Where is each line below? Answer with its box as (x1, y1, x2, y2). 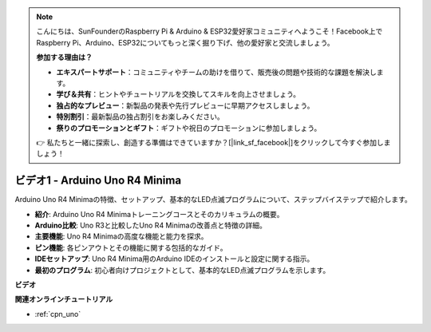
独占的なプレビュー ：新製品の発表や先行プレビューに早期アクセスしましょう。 (56, 101, 314, 110)
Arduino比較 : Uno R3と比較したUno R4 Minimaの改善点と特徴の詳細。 (34, 220, 267, 230)
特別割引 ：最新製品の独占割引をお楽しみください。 (56, 112, 224, 121)
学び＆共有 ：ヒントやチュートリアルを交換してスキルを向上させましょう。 (56, 89, 301, 99)
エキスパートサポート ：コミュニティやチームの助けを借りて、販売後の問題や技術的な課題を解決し (56, 67, 377, 77)
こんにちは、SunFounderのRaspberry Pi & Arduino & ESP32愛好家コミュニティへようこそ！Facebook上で (36, 26, 383, 36)
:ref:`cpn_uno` (34, 309, 81, 318)
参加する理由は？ (36, 53, 93, 62)
